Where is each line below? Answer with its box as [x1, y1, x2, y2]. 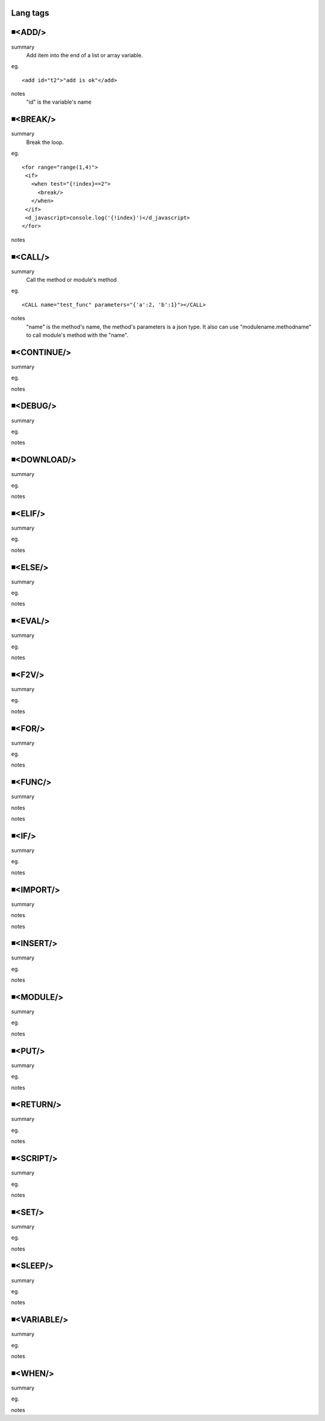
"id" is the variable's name [26, 98, 91, 105]
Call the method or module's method [26, 276, 117, 283]
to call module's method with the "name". [26, 331, 129, 339]
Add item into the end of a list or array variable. [26, 51, 143, 58]
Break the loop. [26, 139, 64, 146]
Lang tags [11, 8, 49, 18]
